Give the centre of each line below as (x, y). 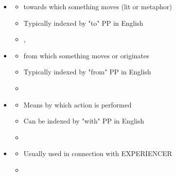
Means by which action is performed (78, 104)
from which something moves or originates (86, 55)
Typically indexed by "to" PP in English (83, 23)
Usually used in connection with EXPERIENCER (98, 153)
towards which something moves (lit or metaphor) (98, 6)
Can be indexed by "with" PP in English (84, 121)
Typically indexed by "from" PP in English (87, 72)
